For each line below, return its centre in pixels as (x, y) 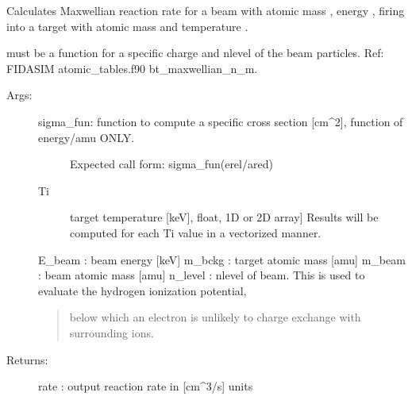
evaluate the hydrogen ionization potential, (142, 290)
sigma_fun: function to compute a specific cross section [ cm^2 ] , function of (221, 121)
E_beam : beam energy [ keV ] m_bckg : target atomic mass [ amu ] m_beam (222, 259)
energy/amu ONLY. (87, 137)
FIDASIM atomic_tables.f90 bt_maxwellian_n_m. (132, 68)
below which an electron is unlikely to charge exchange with (215, 317)
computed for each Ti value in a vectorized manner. (196, 232)
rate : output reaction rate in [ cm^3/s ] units (146, 386)
